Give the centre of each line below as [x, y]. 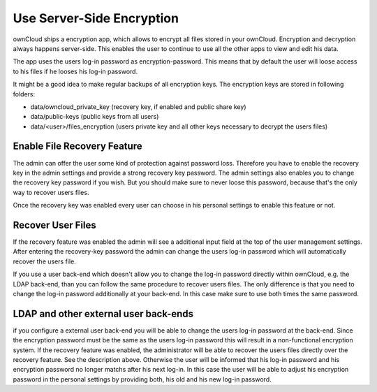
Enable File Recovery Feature [77, 146]
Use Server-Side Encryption [96, 18]
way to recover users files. [51, 192]
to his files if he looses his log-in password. [75, 71]
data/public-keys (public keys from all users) [95, 117]
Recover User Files [55, 225]
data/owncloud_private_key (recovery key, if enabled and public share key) [138, 107]
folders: [24, 94]
